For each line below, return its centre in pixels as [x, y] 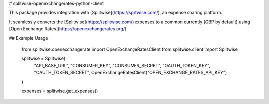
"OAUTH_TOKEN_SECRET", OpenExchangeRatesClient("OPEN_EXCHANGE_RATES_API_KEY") [131, 73]
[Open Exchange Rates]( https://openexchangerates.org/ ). [68, 29]
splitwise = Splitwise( [44, 58]
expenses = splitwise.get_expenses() [60, 91]
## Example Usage [29, 38]
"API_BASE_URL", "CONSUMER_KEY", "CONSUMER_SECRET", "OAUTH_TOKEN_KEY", [122, 65]
